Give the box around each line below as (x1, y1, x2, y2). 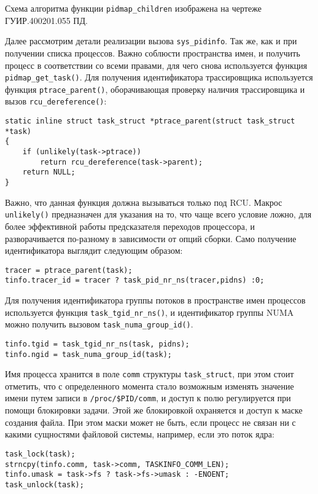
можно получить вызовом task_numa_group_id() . (5, 318, 193, 331)
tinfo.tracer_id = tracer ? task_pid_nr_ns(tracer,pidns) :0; (5, 276, 265, 285)
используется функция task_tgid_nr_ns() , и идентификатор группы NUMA (5, 305, 294, 318)
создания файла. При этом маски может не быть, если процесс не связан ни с (5, 415, 296, 428)
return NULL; (22, 168, 76, 177)
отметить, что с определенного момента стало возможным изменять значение (5, 379, 294, 392)
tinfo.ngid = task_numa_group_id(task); (5, 350, 173, 359)
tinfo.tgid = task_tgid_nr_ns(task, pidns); (5, 339, 190, 348)
